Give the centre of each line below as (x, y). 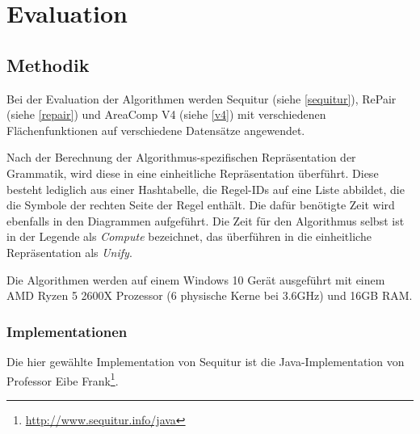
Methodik (48, 64)
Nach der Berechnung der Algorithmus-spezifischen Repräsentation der (181, 157)
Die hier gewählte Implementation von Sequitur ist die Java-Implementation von (206, 361)
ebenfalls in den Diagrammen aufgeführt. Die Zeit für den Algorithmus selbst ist (206, 220)
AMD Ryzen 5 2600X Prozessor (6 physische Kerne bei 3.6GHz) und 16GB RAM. (210, 295)
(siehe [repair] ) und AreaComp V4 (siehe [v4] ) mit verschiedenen (166, 114)
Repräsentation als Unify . (69, 252)
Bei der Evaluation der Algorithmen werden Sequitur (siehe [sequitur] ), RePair (202, 98)
